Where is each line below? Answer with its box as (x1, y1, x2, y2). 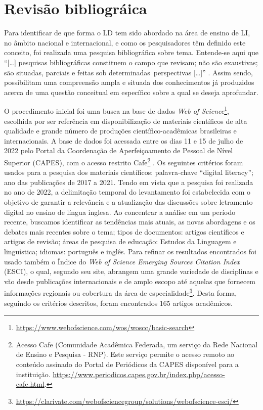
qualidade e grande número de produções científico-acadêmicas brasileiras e (4, 125, 237, 136)
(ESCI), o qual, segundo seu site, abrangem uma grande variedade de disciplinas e (4, 266, 258, 277)
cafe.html (16, 379, 45, 389)
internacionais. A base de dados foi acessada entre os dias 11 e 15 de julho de (4, 135, 243, 146)
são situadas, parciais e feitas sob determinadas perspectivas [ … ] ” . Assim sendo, (4, 67, 253, 77)
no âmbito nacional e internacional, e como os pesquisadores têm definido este (4, 37, 246, 48)
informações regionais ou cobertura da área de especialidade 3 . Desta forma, (4, 286, 237, 298)
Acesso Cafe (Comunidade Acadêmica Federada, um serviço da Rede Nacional (16, 339, 258, 349)
